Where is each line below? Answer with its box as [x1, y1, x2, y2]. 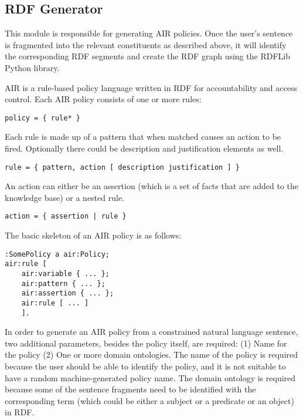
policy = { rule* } [5, 113, 80, 122]
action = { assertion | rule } [5, 212, 127, 221]
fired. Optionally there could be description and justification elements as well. [5, 142, 284, 154]
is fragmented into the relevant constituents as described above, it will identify [5, 38, 287, 51]
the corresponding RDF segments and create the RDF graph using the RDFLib [5, 50, 290, 62]
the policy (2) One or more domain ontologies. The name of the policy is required [5, 348, 298, 361]
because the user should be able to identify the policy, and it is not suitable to [5, 360, 286, 372]
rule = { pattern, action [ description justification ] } [5, 163, 240, 172]
